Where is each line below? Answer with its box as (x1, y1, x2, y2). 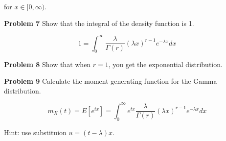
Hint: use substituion (4, 127, 67, 137)
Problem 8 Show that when (4, 59, 91, 70)
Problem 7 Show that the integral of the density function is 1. (4, 18, 194, 28)
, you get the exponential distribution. (108, 59, 223, 70)
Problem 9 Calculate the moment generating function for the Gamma (4, 76, 217, 86)
